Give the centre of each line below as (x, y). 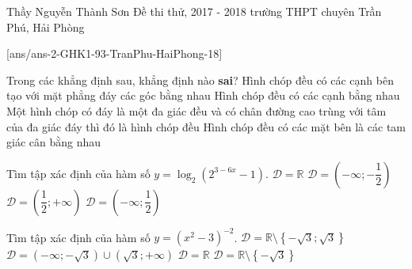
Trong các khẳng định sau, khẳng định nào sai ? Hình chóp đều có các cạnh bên (200, 80)
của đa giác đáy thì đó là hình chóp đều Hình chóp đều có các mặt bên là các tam (206, 126)
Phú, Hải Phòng (46, 27)
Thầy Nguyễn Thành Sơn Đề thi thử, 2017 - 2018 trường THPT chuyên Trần (194, 11)
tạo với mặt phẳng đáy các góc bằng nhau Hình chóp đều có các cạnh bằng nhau (203, 95)
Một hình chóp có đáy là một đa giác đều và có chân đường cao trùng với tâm (196, 110)
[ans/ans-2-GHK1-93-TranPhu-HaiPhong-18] (114, 53)
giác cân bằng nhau (54, 142)
